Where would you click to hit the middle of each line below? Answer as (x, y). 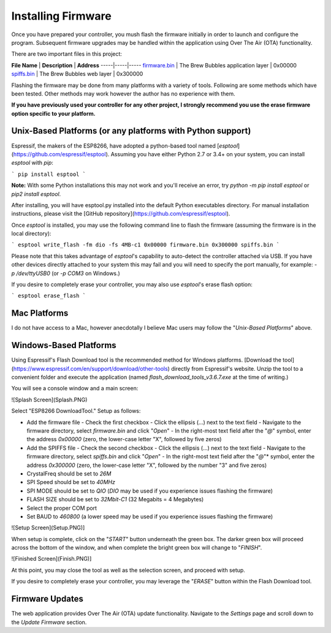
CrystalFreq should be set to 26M (69, 473)
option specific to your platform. (53, 113)
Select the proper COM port (62, 508)
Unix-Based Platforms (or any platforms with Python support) (131, 131)
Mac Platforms (40, 313)
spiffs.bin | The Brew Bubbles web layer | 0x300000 (77, 74)
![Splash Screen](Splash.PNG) (49, 400)
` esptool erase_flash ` (48, 296)
